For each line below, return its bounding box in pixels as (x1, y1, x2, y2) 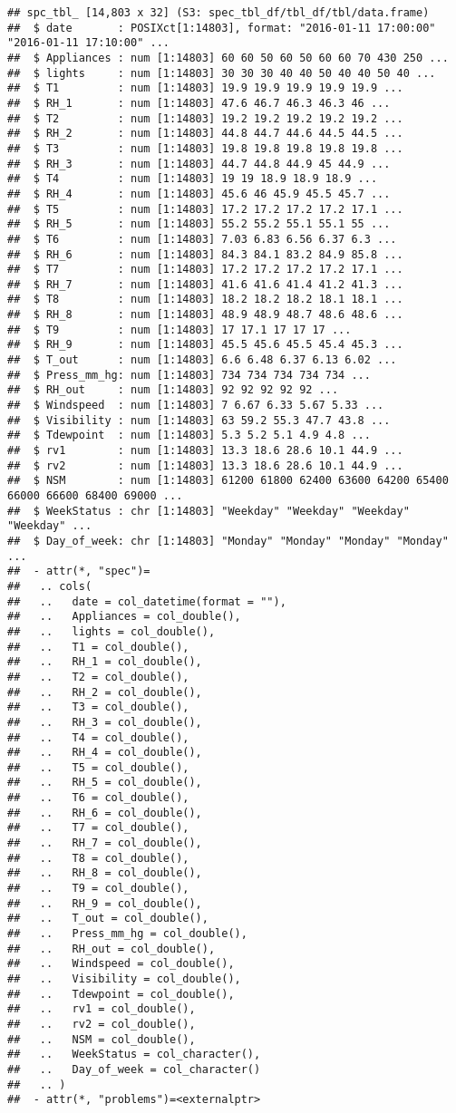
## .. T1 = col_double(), (7, 640, 189, 653)
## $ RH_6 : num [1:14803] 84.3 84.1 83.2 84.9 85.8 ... (7, 247, 403, 261)
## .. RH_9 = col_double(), (7, 896, 202, 910)
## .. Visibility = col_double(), (7, 973, 241, 985)
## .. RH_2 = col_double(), (7, 685, 202, 699)
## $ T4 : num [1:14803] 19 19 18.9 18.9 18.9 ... (7, 172, 378, 186)
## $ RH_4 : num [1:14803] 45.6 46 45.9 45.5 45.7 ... (7, 187, 391, 200)
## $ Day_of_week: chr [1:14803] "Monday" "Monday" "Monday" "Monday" (7, 534, 449, 547)
